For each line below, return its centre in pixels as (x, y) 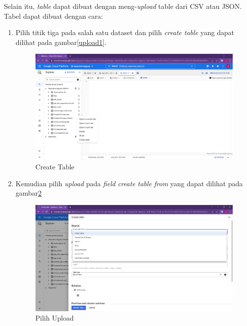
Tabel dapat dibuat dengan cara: (53, 16)
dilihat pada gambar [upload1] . (61, 42)
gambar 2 (29, 193)
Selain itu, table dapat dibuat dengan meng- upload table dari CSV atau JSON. (123, 6)
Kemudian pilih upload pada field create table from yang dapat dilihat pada (129, 183)
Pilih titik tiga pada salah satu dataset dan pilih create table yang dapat (125, 32)
